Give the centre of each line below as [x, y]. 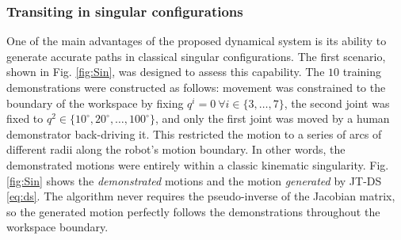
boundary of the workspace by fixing [95, 103]
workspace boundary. [57, 227]
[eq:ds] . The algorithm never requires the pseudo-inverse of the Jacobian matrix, [201, 196]
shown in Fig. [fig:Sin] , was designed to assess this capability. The [166, 72]
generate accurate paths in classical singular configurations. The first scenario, [196, 56]
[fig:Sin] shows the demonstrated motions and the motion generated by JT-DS [194, 180]
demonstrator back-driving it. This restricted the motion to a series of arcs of [194, 133]
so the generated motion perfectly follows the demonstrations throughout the [193, 211]
